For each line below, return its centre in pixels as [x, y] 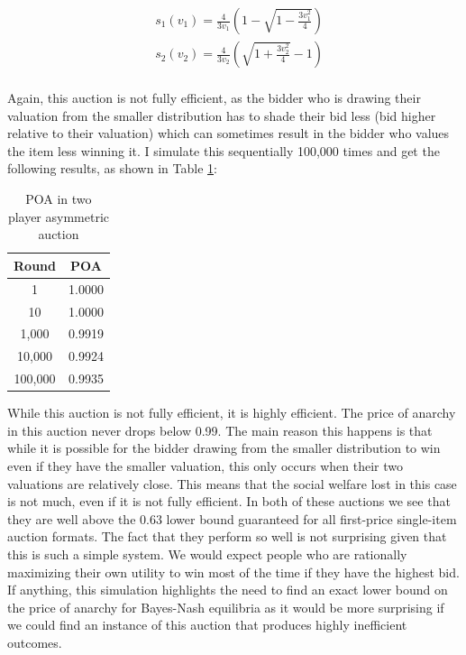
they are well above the [72, 518]
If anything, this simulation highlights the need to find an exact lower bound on [228, 590]
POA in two [59, 199]
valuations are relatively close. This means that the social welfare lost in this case [232, 483]
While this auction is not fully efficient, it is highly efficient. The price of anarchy [232, 413]
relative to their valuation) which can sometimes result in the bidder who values [228, 133]
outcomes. [35, 642]
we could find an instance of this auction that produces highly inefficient [207, 625]
